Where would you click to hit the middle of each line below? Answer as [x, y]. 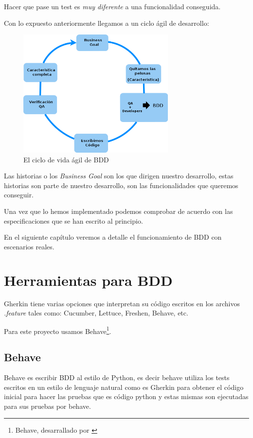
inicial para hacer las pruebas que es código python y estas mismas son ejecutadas [126, 396]
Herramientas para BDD [88, 280]
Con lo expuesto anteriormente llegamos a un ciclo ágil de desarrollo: [107, 23]
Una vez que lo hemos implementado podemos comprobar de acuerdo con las [118, 211]
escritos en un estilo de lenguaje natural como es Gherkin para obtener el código [124, 387]
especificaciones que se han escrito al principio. [73, 220]
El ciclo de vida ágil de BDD [66, 159]
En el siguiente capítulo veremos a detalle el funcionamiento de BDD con [113, 237]
